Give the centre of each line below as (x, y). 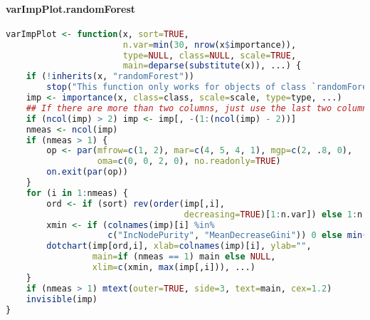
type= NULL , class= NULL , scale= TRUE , (210, 55)
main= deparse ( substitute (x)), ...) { (212, 66)
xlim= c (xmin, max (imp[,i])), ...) (174, 268)
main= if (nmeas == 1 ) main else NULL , (184, 257)
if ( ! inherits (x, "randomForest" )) (110, 77)
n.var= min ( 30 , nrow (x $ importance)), (210, 45)
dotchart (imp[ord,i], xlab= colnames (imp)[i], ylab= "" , (179, 246)
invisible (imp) (62, 299)
